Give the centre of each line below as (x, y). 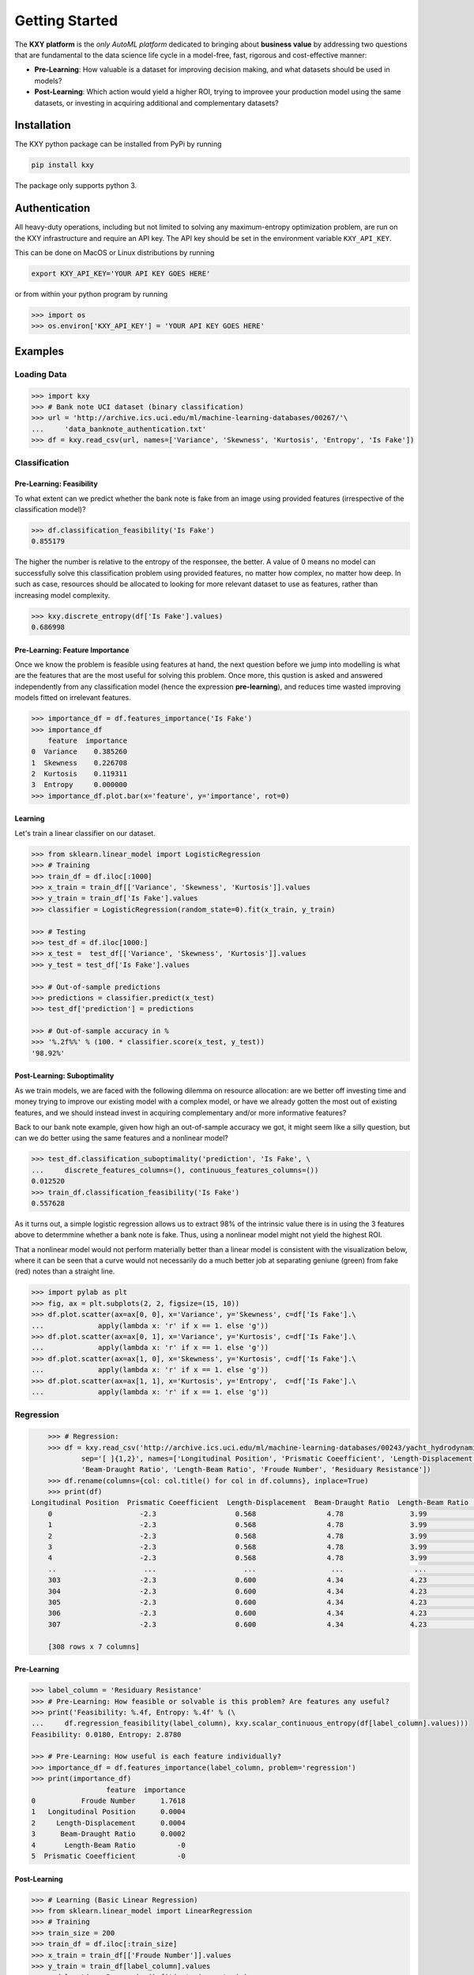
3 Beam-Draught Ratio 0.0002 (108, 1834)
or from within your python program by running (91, 294)
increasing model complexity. (62, 595)
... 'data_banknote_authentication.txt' (119, 429)
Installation (43, 125)
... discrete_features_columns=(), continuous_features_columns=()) (175, 1170)
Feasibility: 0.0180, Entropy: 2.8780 (106, 1734)
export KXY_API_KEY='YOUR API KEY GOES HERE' (121, 274)
